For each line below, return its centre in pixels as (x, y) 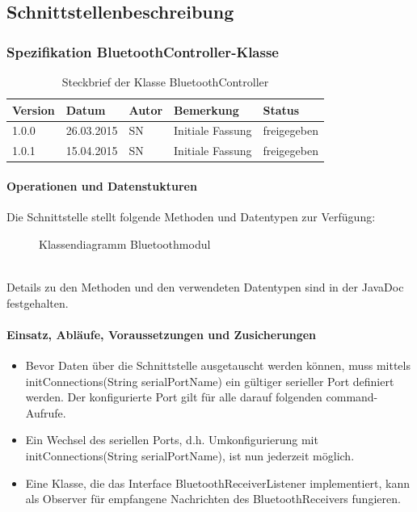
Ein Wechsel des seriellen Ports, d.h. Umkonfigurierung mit (172, 440)
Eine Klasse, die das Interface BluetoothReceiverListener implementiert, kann (218, 483)
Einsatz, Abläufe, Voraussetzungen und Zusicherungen (162, 334)
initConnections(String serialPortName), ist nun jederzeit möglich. (190, 455)
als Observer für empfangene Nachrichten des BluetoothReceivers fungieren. (213, 499)
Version (34, 109)
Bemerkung (206, 109)
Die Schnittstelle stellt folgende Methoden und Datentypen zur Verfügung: (191, 217)
